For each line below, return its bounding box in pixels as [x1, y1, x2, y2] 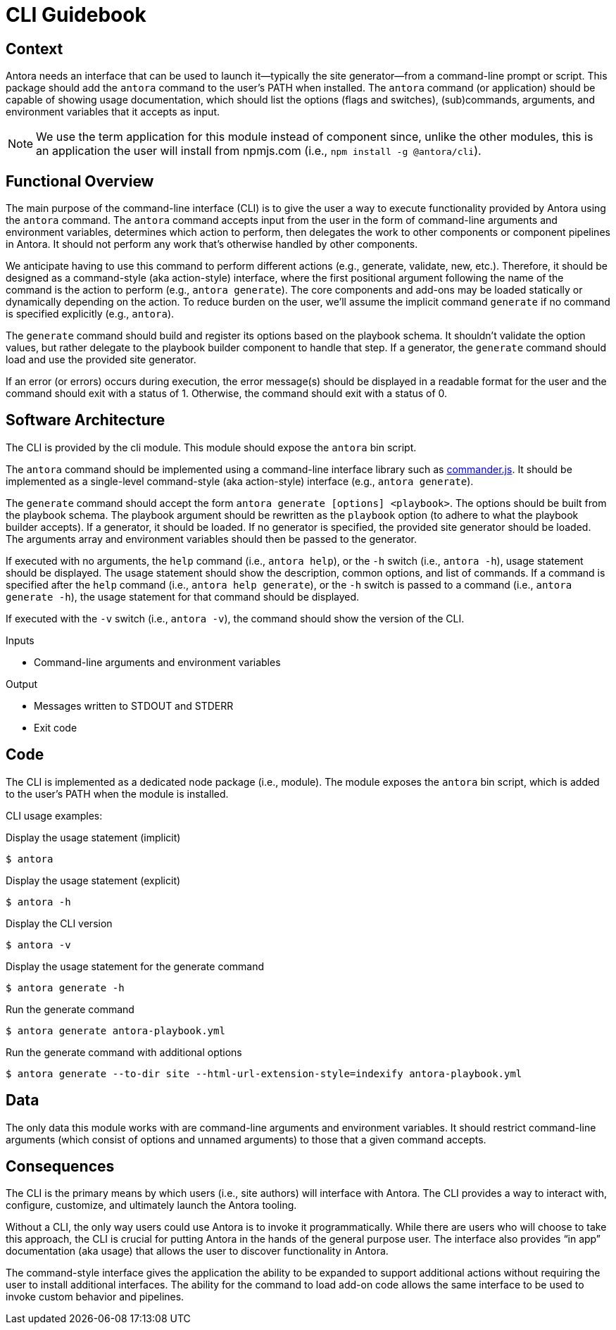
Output [6, 677, 37, 690]
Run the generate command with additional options [6, 1046, 242, 1058]
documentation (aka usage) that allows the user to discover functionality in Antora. [6, 1245, 389, 1257]
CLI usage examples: [6, 809, 103, 822]
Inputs [6, 634, 34, 646]
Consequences [6, 1157, 115, 1175]
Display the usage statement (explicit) [6, 874, 181, 886]
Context [6, 39, 63, 58]
